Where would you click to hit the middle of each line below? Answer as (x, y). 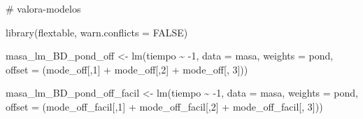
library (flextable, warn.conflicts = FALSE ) (97, 32)
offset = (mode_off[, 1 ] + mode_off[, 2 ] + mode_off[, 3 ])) (127, 69)
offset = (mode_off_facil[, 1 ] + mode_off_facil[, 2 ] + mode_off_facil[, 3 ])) (164, 106)
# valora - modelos (43, 8)
